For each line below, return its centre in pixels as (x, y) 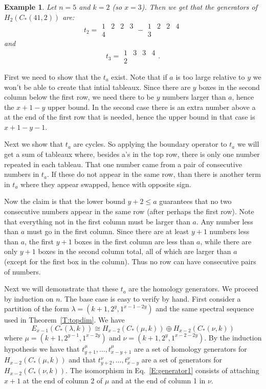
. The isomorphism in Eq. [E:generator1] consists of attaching (162, 370)
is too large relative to (210, 76)
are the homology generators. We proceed (194, 289)
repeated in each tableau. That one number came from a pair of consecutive (123, 164)
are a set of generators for (182, 360)
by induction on (29, 298)
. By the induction (233, 337)
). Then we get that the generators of (199, 7)
